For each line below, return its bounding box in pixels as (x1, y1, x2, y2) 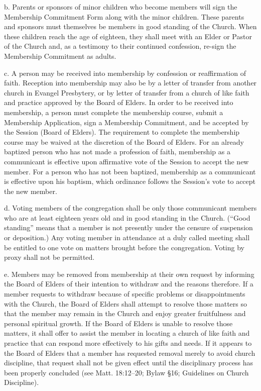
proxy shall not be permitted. (4, 252, 95, 262)
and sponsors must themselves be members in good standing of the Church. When (4, 21, 257, 32)
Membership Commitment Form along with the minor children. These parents (4, 11, 244, 22)
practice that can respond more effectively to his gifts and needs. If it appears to (4, 338, 252, 348)
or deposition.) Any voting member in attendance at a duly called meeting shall (4, 232, 250, 243)
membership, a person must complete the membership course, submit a (4, 107, 223, 117)
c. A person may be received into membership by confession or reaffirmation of (4, 67, 246, 78)
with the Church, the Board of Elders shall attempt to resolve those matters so (4, 298, 247, 309)
